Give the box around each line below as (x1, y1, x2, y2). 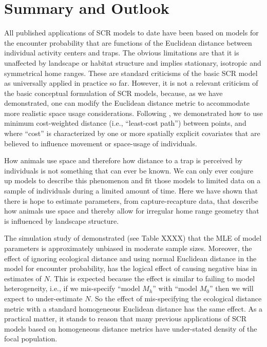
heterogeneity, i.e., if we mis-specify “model (4, 283, 140, 294)
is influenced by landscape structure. (4, 215, 119, 226)
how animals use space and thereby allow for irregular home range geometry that (4, 205, 259, 216)
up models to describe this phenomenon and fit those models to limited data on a (4, 175, 261, 186)
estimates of (4, 273, 42, 283)
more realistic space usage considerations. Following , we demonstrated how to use (4, 107, 263, 118)
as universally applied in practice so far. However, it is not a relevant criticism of (4, 78, 258, 88)
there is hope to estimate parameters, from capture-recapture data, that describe (4, 195, 258, 206)
